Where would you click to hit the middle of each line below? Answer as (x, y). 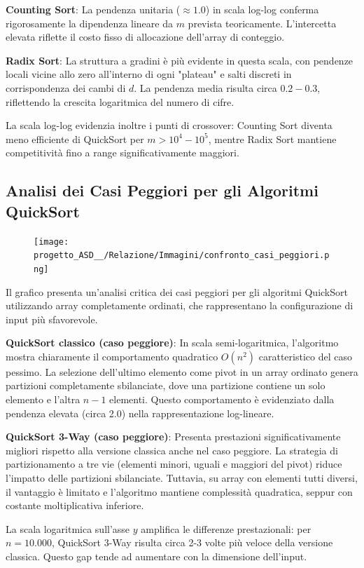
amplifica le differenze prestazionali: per (226, 528)
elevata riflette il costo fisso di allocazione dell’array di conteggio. (145, 37)
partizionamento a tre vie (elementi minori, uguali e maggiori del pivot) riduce (174, 464)
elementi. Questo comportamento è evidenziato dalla (222, 399)
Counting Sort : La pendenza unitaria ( (93, 9)
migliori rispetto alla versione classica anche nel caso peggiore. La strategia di (172, 450)
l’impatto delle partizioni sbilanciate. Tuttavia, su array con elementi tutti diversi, (182, 478)
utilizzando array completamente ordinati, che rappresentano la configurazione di (180, 305)
